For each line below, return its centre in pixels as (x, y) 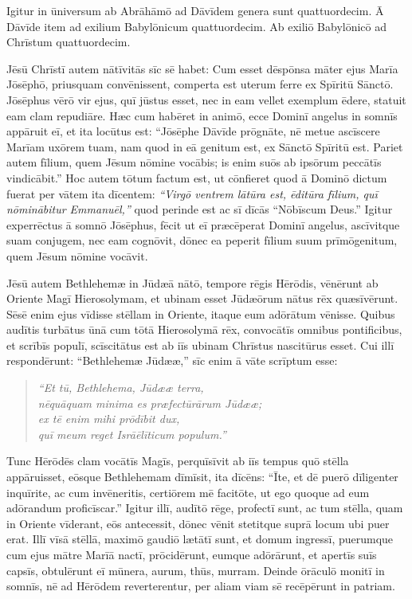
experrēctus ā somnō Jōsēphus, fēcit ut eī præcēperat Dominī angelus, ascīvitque (203, 224)
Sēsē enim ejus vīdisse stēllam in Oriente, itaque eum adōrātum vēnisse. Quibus (201, 313)
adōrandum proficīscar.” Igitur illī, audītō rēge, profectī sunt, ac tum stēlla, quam (205, 508)
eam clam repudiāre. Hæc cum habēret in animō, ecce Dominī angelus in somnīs (202, 115)
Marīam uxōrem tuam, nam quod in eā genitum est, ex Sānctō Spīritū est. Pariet (205, 146)
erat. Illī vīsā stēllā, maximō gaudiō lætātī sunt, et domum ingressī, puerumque (200, 539)
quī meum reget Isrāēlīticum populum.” (132, 434)
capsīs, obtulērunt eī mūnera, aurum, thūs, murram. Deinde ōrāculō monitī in (196, 570)
